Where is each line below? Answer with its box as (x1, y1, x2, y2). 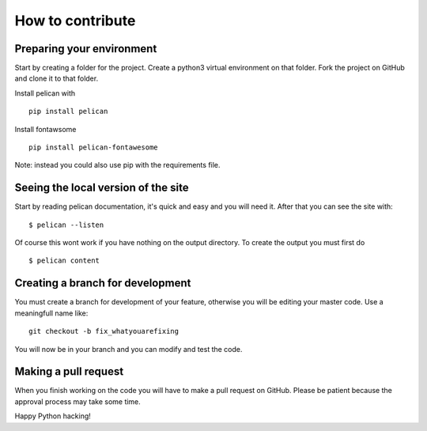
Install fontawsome (14, 124, 77, 134)
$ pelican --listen (28, 220, 104, 229)
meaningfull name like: (14, 308, 89, 318)
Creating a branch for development (14, 277, 191, 290)
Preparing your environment (14, 42, 157, 55)
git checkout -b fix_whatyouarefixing (28, 327, 179, 336)
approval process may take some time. (14, 396, 142, 406)
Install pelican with (14, 88, 76, 98)
